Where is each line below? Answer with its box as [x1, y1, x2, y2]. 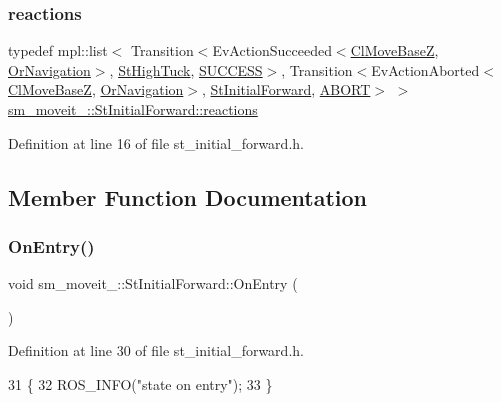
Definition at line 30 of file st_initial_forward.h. [8, 340, 304, 361]
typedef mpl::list [8, 40, 108, 61]
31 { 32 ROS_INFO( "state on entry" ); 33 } [8, 373, 273, 394]
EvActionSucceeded [212, 40, 332, 61]
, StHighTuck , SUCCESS [109, 59, 263, 80]
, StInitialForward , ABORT [202, 79, 371, 100]
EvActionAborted [371, 59, 480, 80]
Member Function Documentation [8, 181, 368, 212]
